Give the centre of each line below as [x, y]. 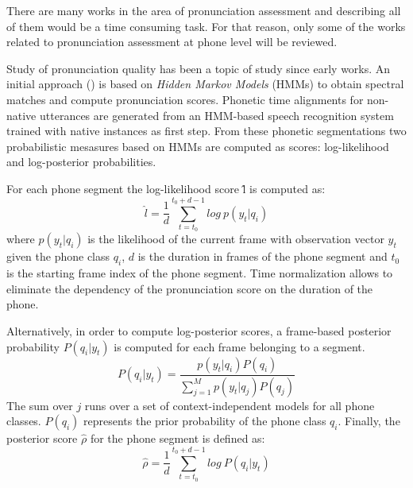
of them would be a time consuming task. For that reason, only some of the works [206, 26]
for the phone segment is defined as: [178, 438]
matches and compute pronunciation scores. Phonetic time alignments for [185, 99]
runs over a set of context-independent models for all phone [230, 405]
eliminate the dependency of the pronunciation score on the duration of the [190, 288]
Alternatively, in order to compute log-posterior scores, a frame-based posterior [199, 331]
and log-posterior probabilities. [81, 162]
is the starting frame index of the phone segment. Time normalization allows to [200, 273]
